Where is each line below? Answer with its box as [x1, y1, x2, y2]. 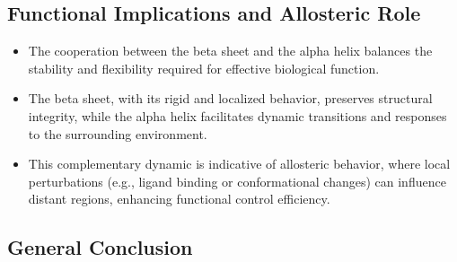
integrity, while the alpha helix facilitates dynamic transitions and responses [28, 106, 447, 125]
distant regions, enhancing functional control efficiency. [28, 189, 330, 208]
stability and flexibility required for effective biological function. [28, 58, 380, 77]
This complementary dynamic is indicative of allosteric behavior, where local [28, 154, 451, 173]
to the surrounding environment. [28, 124, 207, 143]
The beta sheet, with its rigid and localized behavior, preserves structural [28, 89, 433, 108]
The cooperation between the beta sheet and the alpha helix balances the [28, 41, 433, 60]
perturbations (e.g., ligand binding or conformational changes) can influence [28, 171, 446, 190]
